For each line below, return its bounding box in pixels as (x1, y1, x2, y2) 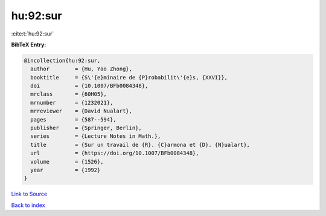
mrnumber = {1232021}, (30, 99, 113, 106)
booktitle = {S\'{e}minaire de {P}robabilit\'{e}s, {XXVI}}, (30, 74, 228, 81)
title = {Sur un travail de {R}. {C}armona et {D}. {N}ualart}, (30, 141, 251, 148)
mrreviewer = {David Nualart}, (30, 108, 133, 114)
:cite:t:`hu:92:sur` (11, 30, 54, 37)
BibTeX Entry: (11, 41, 46, 48)
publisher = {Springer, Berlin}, (30, 125, 142, 132)
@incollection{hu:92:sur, (24, 57, 101, 64)
